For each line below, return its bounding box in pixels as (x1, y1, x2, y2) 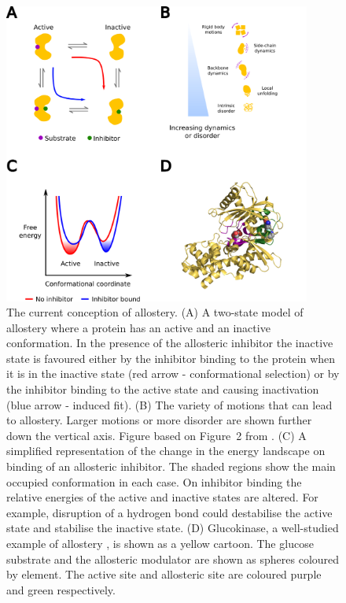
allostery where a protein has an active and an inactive (6, 319, 271, 335)
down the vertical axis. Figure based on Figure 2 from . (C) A (6, 427, 307, 443)
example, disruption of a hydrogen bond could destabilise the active (6, 504, 333, 520)
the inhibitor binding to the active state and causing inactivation (6, 381, 319, 398)
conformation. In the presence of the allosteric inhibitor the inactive (6, 335, 333, 351)
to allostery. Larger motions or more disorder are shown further (6, 412, 312, 428)
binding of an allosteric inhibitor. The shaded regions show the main (6, 458, 336, 475)
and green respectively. (6, 581, 116, 597)
